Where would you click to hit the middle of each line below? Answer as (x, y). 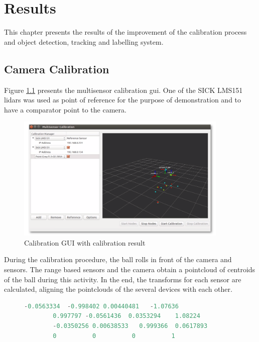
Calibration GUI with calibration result (85, 242)
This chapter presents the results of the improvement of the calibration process (125, 32)
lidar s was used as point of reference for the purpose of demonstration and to (123, 100)
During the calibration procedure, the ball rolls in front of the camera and (118, 259)
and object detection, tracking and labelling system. (84, 41)
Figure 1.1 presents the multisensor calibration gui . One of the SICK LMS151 (123, 90)
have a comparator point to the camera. (65, 109)
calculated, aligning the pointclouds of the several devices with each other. (118, 289)
